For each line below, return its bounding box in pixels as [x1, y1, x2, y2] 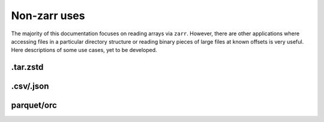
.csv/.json [11, 81, 49, 91]
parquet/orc [11, 100, 57, 111]
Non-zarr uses [11, 9, 85, 22]
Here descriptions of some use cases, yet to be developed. [11, 47, 157, 54]
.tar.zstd [11, 62, 44, 72]
